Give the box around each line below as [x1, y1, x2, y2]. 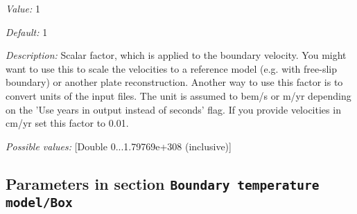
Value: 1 [6, 1, 40, 15]
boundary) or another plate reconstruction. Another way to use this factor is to [6, 75, 343, 89]
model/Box [6, 195, 73, 210]
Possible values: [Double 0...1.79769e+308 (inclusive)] [6, 139, 232, 153]
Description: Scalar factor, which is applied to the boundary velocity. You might [6, 48, 347, 62]
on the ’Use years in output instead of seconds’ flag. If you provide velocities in [6, 102, 341, 116]
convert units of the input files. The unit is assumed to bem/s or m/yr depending [6, 88, 351, 102]
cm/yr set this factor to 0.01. [6, 116, 129, 130]
